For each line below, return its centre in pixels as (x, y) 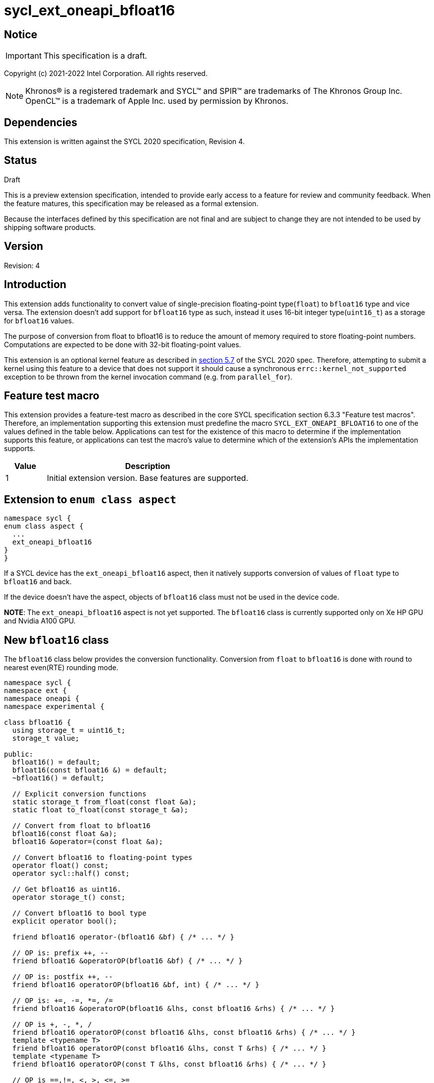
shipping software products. (50, 227)
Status (21, 160)
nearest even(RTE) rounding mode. (61, 668)
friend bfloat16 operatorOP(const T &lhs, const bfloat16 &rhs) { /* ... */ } (169, 1064)
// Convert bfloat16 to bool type (79, 913)
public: (19, 754)
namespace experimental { (54, 707)
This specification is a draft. (95, 56)
